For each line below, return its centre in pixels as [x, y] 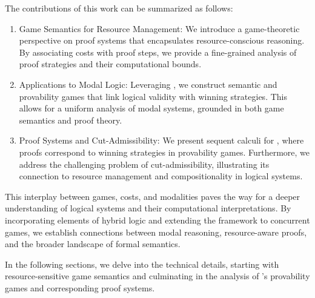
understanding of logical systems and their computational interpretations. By [148, 208]
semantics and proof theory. [71, 120]
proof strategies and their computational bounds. [110, 64]
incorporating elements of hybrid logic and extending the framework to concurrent [157, 220]
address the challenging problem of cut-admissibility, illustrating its [144, 164]
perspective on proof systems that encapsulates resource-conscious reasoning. [162, 40]
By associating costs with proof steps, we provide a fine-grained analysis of [158, 52]
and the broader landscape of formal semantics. [93, 244]
